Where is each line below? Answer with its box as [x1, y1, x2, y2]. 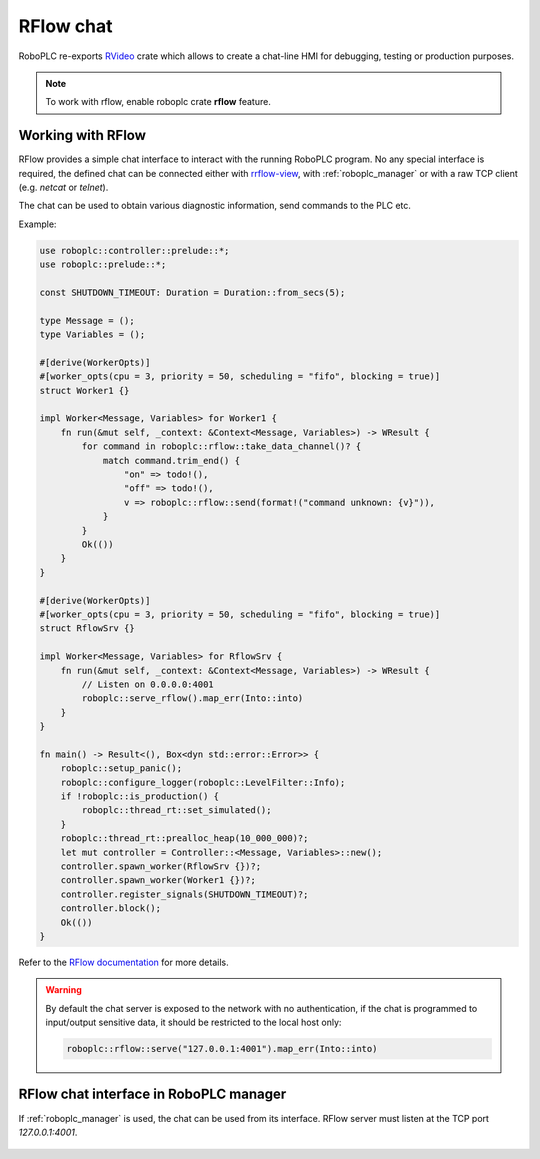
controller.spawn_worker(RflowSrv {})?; [60, 860, 262, 872]
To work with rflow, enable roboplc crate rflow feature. [45, 96, 272, 108]
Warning [45, 984, 82, 996]
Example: [18, 218, 57, 230]
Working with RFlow [18, 127, 147, 144]
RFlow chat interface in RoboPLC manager [18, 1086, 287, 1103]
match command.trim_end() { [102, 455, 240, 466]
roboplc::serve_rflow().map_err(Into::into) [81, 693, 304, 704]
